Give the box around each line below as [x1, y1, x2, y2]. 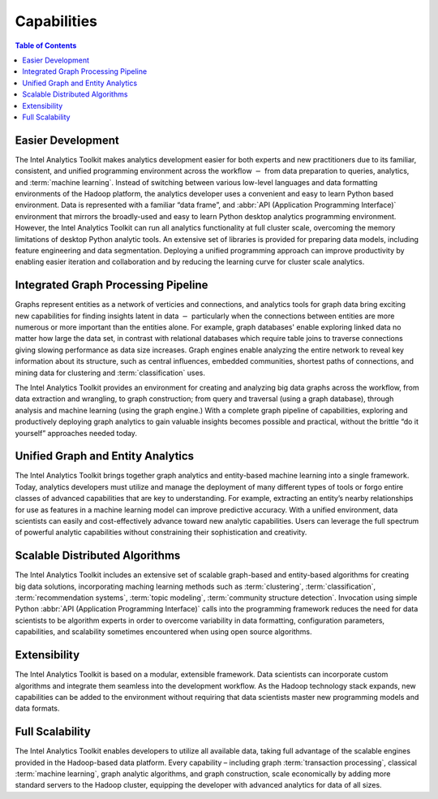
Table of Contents [15, 41, 77, 50]
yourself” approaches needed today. [15, 428, 138, 438]
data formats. [15, 703, 60, 714]
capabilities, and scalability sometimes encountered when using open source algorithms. [15, 627, 312, 637]
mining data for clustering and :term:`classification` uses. [15, 368, 206, 378]
